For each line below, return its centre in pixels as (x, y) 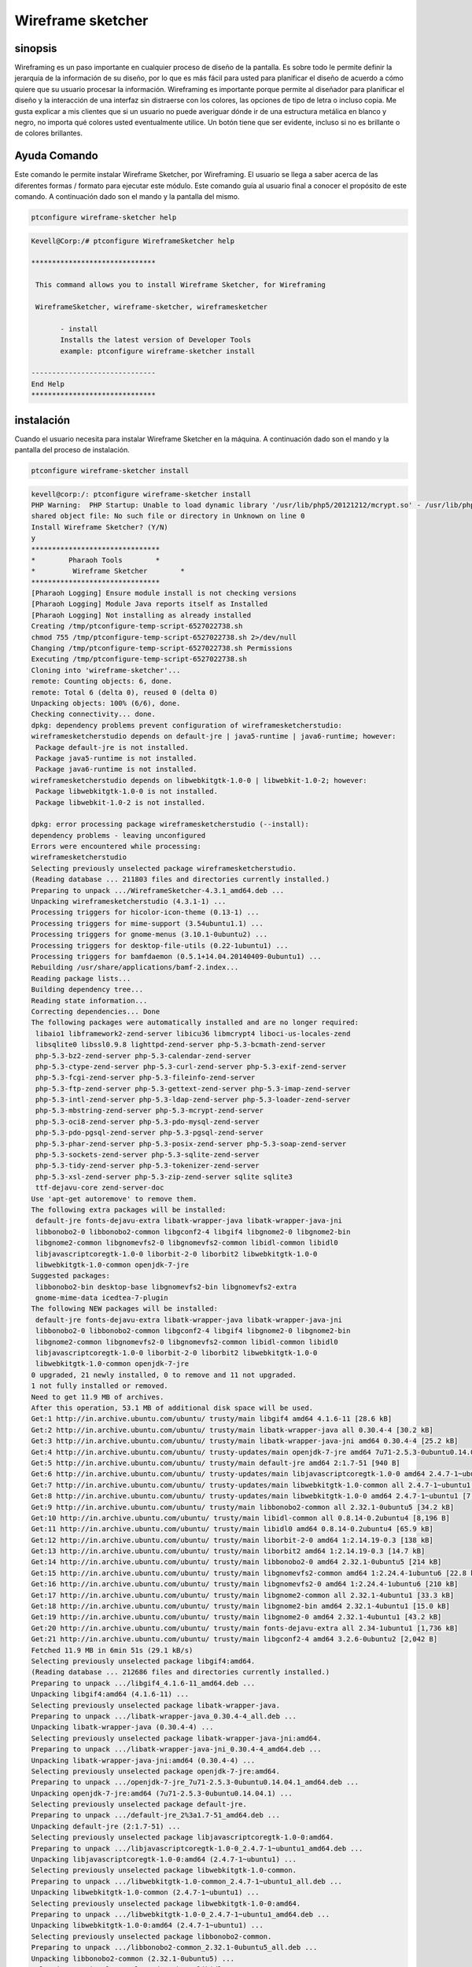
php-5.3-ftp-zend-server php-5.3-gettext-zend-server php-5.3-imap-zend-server (193, 1089)
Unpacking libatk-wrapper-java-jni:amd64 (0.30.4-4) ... (143, 1760)
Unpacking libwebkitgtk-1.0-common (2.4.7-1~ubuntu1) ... (145, 1893)
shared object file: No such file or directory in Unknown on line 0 (168, 516)
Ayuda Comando (56, 156)
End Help (48, 384)
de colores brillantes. (48, 133)
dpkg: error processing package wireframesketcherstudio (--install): (170, 825)
